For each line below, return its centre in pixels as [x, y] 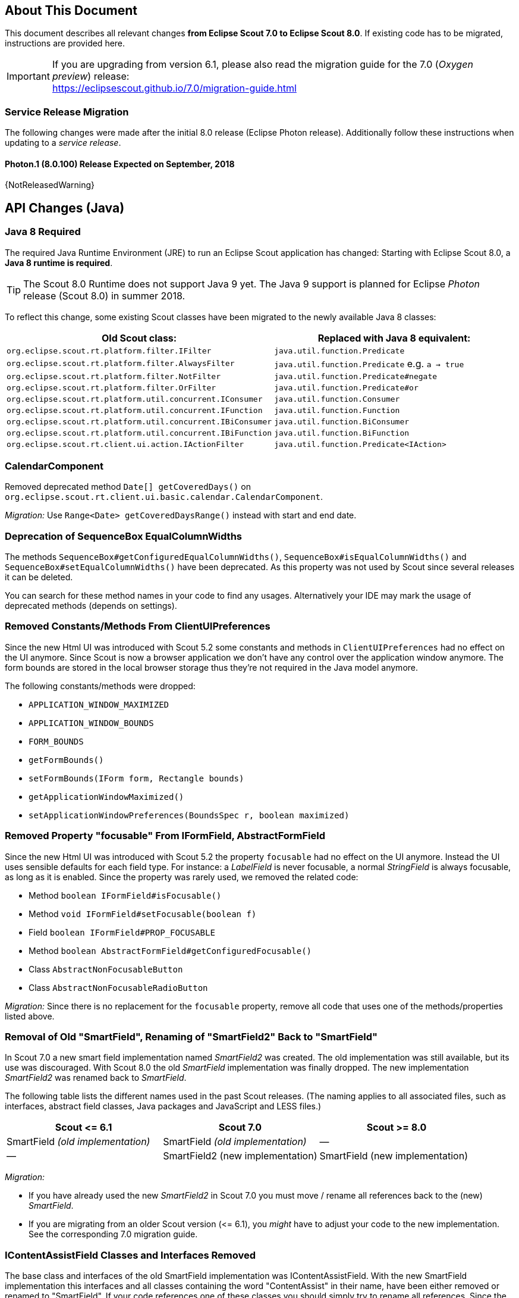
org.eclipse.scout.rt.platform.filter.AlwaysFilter [121, 364]
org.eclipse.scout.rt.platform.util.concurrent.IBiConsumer [139, 421]
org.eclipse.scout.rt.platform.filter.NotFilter [114, 376]
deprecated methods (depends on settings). [91, 606]
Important [28, 76]
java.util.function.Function [337, 410]
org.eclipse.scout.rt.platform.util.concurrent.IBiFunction [139, 433]
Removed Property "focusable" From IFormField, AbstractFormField [165, 836]
